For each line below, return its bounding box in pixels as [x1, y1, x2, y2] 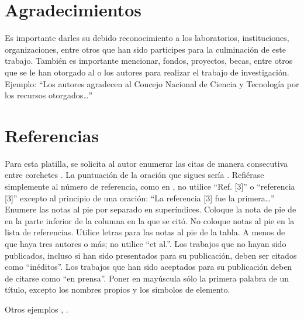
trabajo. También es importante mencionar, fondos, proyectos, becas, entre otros [5, 54, 293, 67]
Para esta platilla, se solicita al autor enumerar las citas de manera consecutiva [5, 157, 288, 169]
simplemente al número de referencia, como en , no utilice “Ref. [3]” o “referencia [5, 180, 295, 192]
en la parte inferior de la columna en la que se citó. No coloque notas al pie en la [5, 214, 295, 227]
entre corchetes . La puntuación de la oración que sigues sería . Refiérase [5, 169, 264, 181]
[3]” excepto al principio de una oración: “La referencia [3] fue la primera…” [5, 191, 275, 204]
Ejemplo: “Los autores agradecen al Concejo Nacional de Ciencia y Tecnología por [5, 77, 299, 90]
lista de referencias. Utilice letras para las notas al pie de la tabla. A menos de [5, 226, 285, 238]
